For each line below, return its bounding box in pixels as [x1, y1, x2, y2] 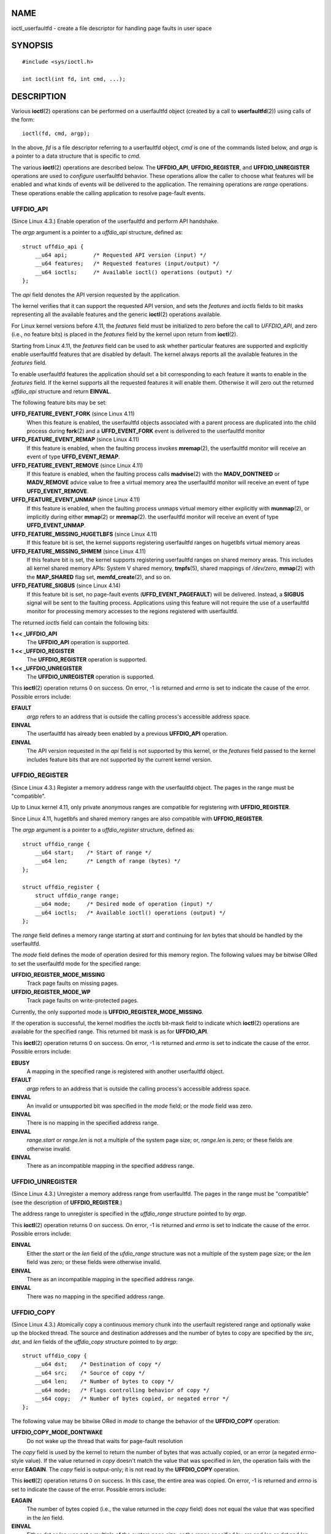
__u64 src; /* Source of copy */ [34, 1369, 145, 1376]
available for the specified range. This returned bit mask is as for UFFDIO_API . [11, 1028, 208, 1035]
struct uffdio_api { [22, 243, 84, 250]
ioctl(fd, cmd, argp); [22, 130, 91, 137]
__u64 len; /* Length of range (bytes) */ [34, 858, 181, 865]
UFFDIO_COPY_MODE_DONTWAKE [11, 1428, 103, 1436]
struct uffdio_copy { [22, 1352, 87, 1359]
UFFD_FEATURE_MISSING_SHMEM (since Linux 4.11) [11, 547, 146, 555]
